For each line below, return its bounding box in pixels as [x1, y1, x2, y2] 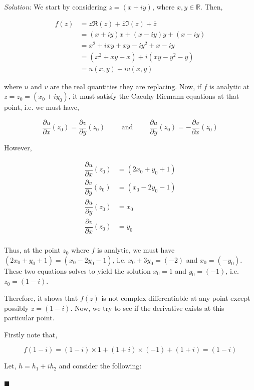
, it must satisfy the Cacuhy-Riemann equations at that [68, 91, 239, 101]
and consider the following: [59, 360, 142, 371]
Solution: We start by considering [4, 2, 107, 12]
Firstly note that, [4, 329, 58, 339]
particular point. [4, 312, 55, 323]
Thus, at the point [4, 245, 61, 255]
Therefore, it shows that [4, 293, 78, 303]
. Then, [200, 2, 223, 12]
